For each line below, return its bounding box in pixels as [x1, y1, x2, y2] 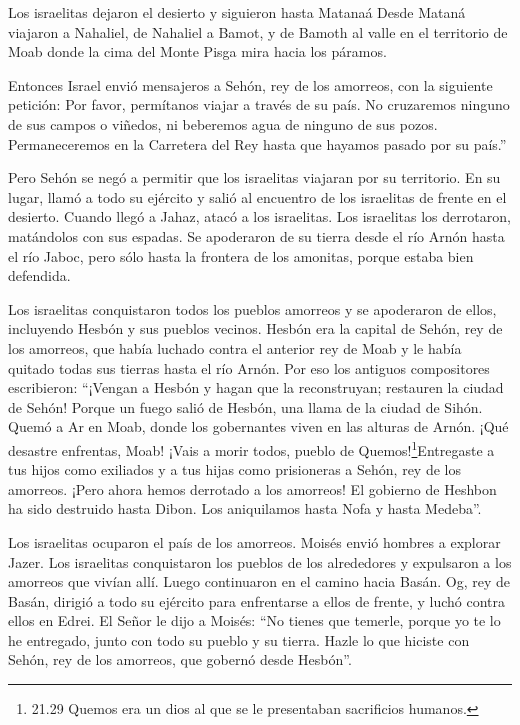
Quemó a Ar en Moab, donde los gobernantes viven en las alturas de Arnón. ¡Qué [8, 416, 509, 437]
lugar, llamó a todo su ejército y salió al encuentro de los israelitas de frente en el [8, 186, 507, 207]
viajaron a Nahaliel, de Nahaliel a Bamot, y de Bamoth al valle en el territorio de [8, 21, 508, 42]
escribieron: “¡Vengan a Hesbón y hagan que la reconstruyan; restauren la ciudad [8, 377, 504, 398]
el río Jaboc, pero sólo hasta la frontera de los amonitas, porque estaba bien [8, 245, 474, 266]
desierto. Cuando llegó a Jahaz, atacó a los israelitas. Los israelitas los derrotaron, [8, 206, 511, 227]
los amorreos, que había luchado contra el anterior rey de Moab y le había [8, 337, 462, 358]
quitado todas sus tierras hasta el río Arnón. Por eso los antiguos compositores [8, 357, 490, 378]
